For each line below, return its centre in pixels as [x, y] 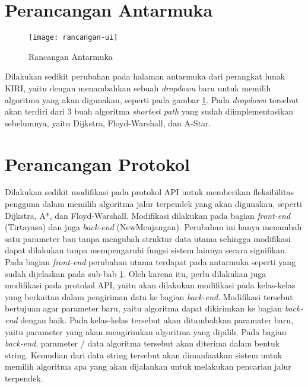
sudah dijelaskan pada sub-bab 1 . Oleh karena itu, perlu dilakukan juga [136, 273]
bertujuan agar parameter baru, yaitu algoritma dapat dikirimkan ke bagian [144, 308]
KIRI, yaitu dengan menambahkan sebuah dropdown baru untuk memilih [138, 88]
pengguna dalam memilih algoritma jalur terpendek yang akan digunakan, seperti [153, 204]
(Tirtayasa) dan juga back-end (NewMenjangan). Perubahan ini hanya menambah [153, 227]
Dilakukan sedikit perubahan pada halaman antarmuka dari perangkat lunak [145, 76]
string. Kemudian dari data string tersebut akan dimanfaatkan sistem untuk [144, 354]
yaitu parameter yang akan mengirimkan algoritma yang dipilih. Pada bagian [146, 331]
